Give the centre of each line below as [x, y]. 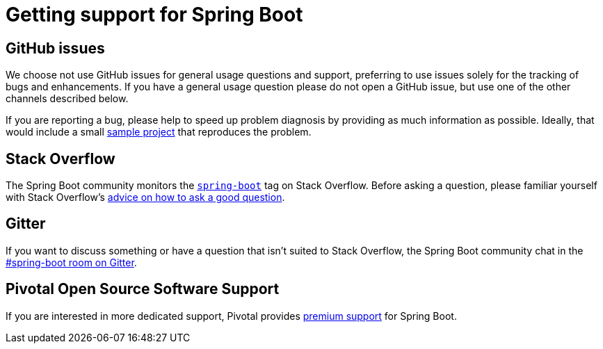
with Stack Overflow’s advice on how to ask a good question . [145, 197]
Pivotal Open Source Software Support [143, 289]
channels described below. [67, 99]
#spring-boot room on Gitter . [71, 262]
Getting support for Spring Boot [154, 15]
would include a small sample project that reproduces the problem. [159, 132]
